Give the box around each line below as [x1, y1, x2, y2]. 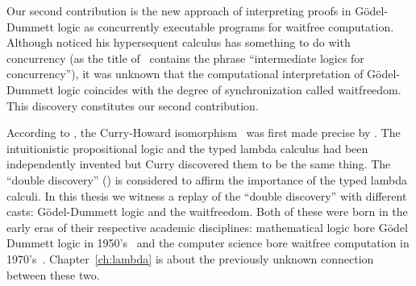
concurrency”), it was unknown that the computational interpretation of [6, 65, 364, 82]
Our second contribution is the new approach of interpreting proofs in [6, 2, 352, 19]
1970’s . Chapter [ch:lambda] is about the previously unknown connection [6, 250, 374, 267]
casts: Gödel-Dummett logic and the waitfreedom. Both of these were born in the [6, 203, 408, 220]
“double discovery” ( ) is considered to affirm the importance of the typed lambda [6, 171, 407, 188]
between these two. [6, 266, 100, 283]
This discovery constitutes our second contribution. [6, 97, 259, 114]
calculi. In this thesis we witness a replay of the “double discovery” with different [6, 187, 407, 204]
